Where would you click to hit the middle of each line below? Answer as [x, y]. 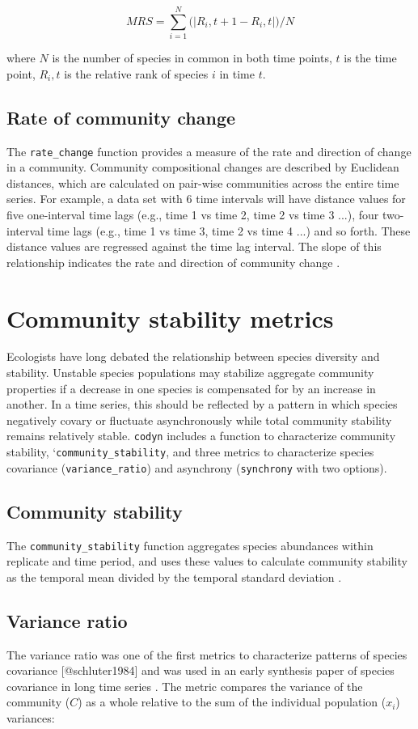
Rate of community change [121, 117]
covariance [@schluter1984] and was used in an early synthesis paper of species [201, 670]
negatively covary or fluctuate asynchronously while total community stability [199, 420]
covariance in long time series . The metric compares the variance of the [185, 686]
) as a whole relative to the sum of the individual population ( [232, 702]
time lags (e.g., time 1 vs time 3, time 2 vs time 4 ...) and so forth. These [229, 230]
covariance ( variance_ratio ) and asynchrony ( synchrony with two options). [197, 467]
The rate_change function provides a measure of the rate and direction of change [209, 151]
